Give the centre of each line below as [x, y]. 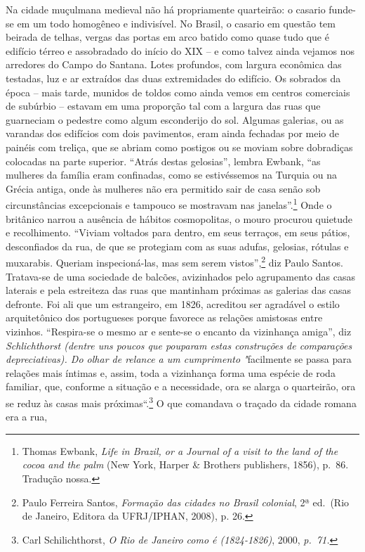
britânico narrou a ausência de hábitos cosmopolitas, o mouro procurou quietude [179, 218]
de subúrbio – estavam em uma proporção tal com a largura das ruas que [163, 106]
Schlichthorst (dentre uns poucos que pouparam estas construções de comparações [179, 345]
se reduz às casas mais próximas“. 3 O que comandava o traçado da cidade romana [181, 402]
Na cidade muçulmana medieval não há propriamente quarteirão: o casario [166, 9]
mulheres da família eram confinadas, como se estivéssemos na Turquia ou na [171, 175]
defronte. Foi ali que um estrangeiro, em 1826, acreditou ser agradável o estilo [173, 303]
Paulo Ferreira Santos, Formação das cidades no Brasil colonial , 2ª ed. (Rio [186, 502]
